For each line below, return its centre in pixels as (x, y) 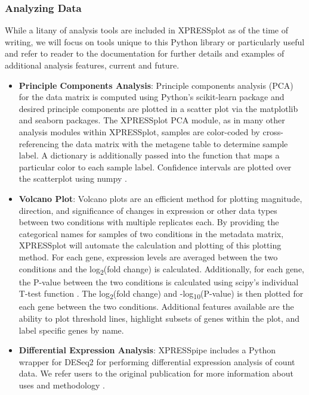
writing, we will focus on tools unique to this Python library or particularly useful (155, 41)
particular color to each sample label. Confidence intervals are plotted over (155, 167)
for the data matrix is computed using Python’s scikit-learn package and (152, 97)
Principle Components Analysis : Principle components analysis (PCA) (156, 85)
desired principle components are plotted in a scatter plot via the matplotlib (158, 108)
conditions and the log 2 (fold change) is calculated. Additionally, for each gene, (161, 269)
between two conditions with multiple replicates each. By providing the (149, 222)
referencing (39, 143)
